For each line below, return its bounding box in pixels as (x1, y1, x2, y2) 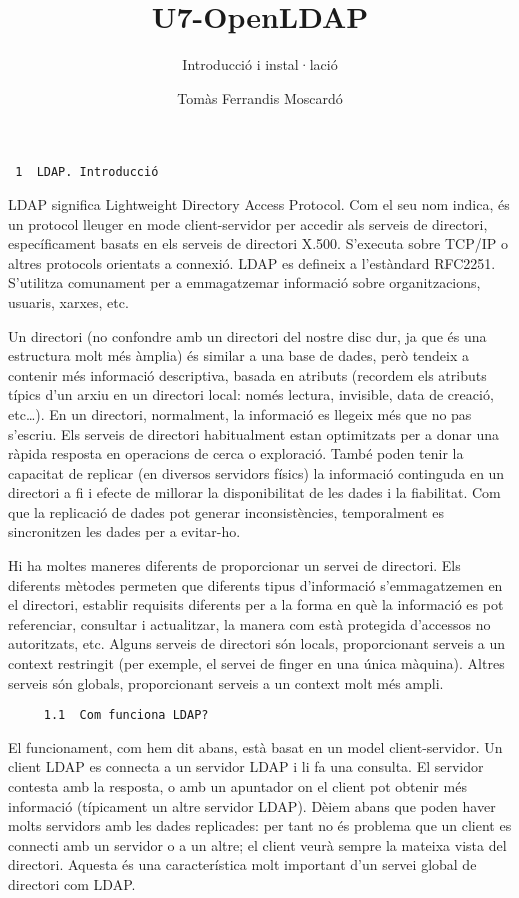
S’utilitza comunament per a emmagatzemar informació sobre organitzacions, (8, 272, 481, 293)
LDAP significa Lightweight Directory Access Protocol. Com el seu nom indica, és (8, 193, 510, 214)
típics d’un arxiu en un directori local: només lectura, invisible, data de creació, (8, 384, 494, 405)
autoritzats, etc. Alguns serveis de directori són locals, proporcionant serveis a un (8, 633, 506, 654)
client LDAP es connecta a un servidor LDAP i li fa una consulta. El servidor (8, 756, 484, 777)
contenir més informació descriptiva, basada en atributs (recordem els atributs (8, 364, 487, 385)
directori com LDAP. (8, 874, 136, 895)
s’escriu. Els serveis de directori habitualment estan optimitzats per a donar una (8, 423, 499, 444)
